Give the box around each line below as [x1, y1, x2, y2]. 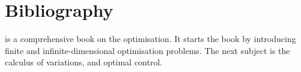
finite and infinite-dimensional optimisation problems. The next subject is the [5, 44, 290, 56]
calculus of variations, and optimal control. [5, 56, 162, 68]
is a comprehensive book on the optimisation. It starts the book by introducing [5, 32, 296, 45]
